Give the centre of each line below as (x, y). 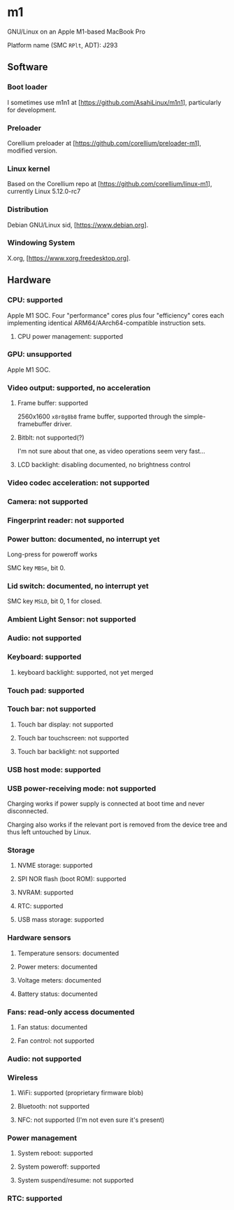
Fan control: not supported (56, 1041)
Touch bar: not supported (52, 709)
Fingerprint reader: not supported (66, 520)
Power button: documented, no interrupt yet (84, 539)
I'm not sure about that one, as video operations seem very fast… (111, 451)
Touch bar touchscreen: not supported (73, 738)
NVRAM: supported (45, 892)
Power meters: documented (57, 966)
